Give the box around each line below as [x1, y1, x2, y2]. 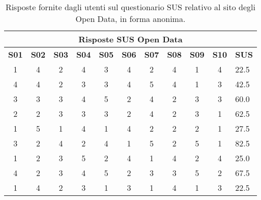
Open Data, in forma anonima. [75, 13, 186, 24]
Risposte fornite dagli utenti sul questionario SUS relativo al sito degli [5, 1, 255, 13]
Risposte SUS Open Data [78, 33, 183, 45]
